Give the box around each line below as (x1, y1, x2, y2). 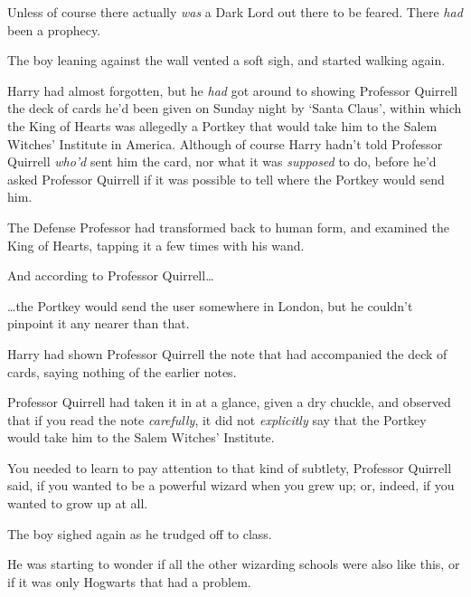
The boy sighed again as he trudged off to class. (7, 524, 272, 543)
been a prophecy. (7, 20, 101, 39)
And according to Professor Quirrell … (7, 266, 214, 285)
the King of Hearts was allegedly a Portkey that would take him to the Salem (7, 116, 438, 135)
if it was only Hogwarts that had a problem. (7, 572, 251, 591)
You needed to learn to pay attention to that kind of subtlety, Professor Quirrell (7, 458, 452, 477)
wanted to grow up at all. (7, 494, 148, 513)
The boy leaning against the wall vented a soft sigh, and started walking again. (7, 51, 446, 70)
